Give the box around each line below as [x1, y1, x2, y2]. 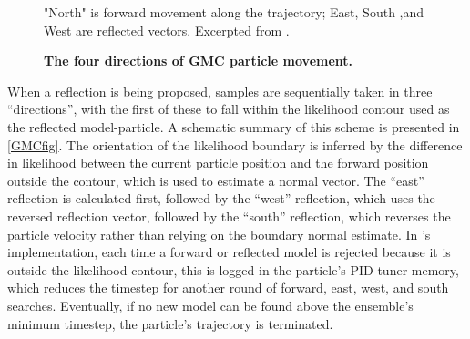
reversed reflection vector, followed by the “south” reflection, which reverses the [7, 206, 451, 225]
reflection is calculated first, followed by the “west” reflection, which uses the [7, 189, 435, 208]
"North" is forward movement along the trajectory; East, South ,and [44, 3, 424, 21]
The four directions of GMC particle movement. [44, 51, 353, 70]
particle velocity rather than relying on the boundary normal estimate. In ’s [7, 224, 431, 243]
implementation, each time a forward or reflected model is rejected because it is [7, 242, 451, 262]
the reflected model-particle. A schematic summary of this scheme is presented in [7, 117, 460, 136]
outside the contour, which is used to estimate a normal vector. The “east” [7, 170, 424, 190]
